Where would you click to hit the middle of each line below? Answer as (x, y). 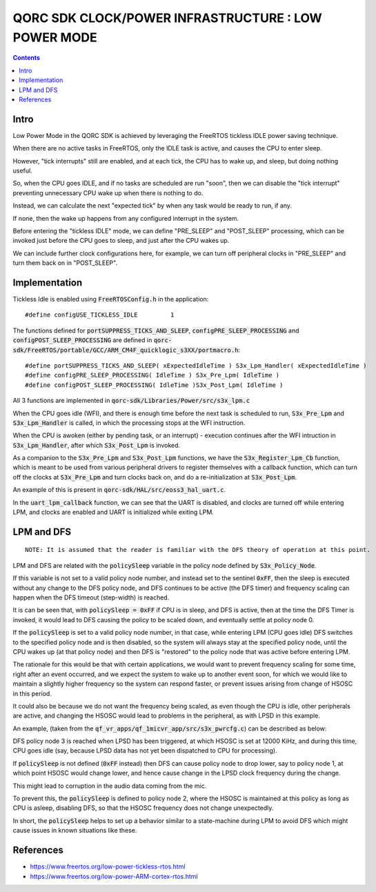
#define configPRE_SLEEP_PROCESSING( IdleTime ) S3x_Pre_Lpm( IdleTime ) (152, 375)
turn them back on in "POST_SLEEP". (65, 263)
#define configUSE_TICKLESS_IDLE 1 (100, 315)
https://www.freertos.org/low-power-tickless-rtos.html (108, 866)
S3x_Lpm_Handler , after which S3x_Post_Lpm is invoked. (97, 445)
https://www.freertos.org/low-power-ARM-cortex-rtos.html (114, 876)
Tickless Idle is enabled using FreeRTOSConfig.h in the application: (111, 299)
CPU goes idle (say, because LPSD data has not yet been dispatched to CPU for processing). (145, 751)
